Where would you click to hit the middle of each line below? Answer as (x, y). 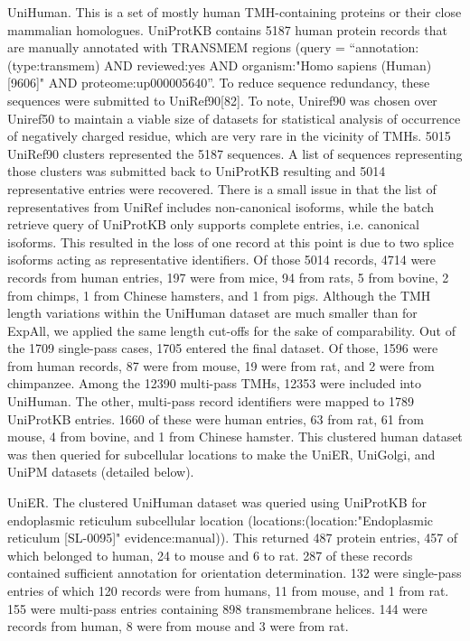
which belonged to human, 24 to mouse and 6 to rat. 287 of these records (210, 555)
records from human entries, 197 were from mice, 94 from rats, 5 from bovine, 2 (228, 277)
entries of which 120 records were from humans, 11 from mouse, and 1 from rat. (228, 590)
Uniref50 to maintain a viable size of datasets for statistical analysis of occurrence (234, 118)
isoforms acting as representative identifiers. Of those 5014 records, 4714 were (222, 260)
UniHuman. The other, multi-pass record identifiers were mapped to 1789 (211, 401)
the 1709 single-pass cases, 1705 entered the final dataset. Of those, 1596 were (223, 348)
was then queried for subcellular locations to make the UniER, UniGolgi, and (221, 454)
